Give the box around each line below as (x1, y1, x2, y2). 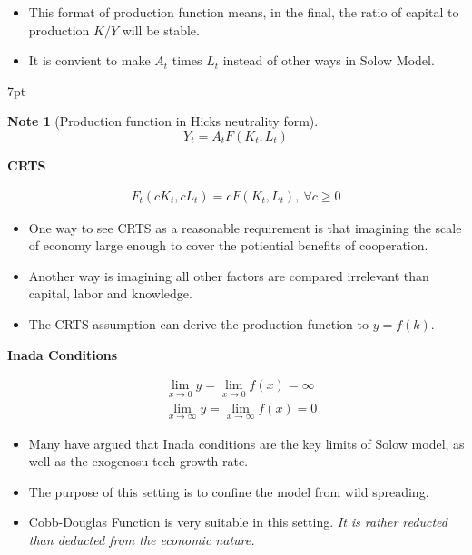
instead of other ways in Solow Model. (222, 51, 435, 70)
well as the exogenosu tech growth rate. (28, 452, 249, 471)
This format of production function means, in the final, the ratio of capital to (28, 3, 459, 21)
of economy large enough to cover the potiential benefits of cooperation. (28, 236, 428, 255)
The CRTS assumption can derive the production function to (28, 314, 369, 333)
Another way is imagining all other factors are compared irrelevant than (28, 266, 429, 285)
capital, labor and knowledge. (28, 284, 192, 303)
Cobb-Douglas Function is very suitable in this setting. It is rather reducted (28, 512, 447, 531)
